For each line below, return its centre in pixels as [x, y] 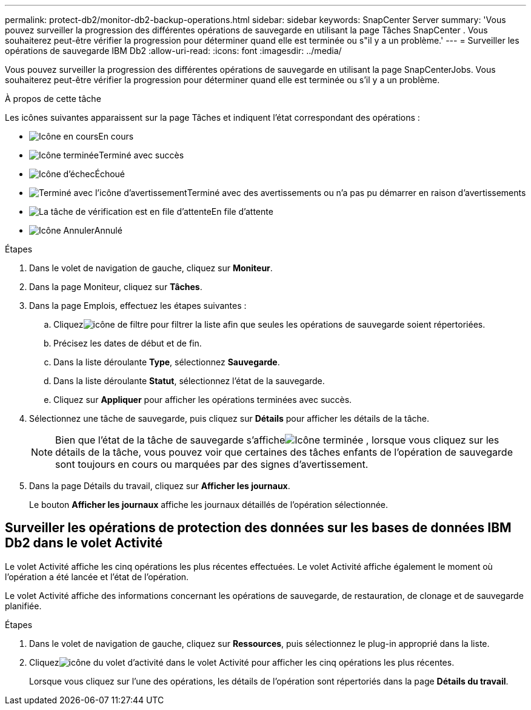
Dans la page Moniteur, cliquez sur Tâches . [116, 287]
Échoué [110, 174]
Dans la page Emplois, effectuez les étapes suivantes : [138, 306]
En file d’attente [242, 211]
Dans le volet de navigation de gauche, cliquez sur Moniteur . [151, 268]
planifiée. [23, 606]
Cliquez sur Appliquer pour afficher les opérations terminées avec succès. [203, 400]
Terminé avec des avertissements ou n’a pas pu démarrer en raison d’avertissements [356, 193]
